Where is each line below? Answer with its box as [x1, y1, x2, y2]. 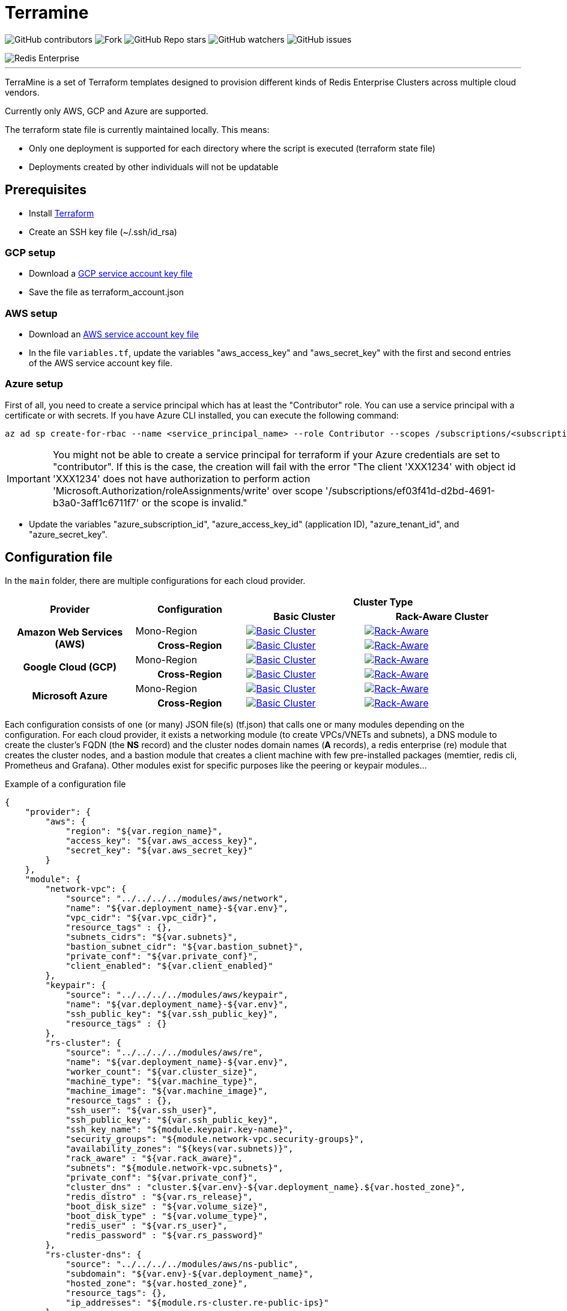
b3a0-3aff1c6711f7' [52, 496, 139, 509]
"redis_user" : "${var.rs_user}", [65, 1220, 228, 1230]
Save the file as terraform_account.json [29, 287, 184, 298]
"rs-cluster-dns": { [45, 1249, 142, 1259]
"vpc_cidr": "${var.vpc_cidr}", [65, 912, 218, 923]
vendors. [5, 87, 40, 97]
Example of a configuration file [5, 778, 126, 789]
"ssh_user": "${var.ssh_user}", [65, 1105, 218, 1115]
